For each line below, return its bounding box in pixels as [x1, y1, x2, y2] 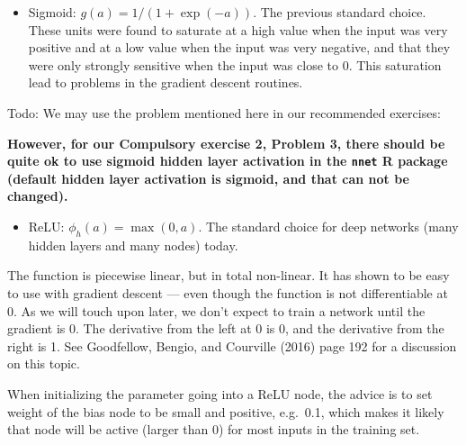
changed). [7, 186, 68, 205]
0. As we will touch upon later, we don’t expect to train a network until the [7, 301, 426, 320]
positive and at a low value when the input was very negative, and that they [28, 38, 451, 57]
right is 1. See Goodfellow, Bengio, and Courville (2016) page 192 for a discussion [7, 336, 457, 355]
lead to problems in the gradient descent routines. [28, 73, 303, 92]
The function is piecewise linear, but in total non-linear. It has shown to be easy [7, 266, 450, 285]
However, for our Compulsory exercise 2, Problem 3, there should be [7, 133, 445, 152]
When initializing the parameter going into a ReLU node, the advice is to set [7, 384, 433, 403]
